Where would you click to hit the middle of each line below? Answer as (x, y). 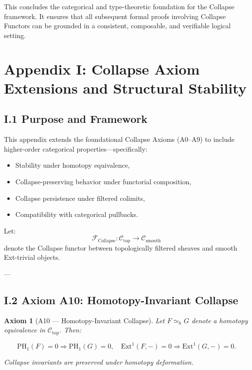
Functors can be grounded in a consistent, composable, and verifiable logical (117, 26)
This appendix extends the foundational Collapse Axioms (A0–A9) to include (119, 139)
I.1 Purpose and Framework (76, 119)
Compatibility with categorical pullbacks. (77, 214)
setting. (15, 35)
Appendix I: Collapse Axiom (102, 68)
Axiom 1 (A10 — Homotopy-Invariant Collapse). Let (84, 320)
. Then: (70, 330)
